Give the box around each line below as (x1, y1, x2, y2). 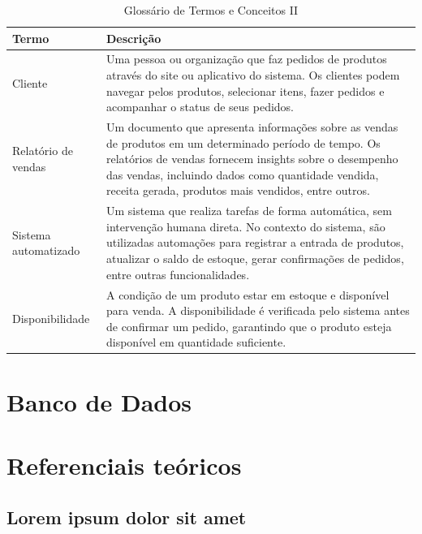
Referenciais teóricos (6, 448, 242, 481)
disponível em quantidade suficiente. (105, 334, 286, 351)
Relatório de (12, 142, 73, 159)
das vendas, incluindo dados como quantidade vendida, (105, 166, 379, 183)
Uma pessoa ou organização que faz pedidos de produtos (105, 50, 387, 67)
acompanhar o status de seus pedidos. (105, 98, 295, 115)
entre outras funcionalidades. (105, 265, 250, 282)
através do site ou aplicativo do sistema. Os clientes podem (105, 67, 400, 84)
